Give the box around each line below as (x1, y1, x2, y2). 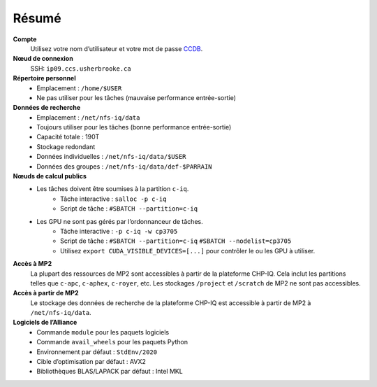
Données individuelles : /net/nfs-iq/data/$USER (36, 153, 186, 161)
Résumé (13, 10, 62, 26)
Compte (13, 35, 37, 43)
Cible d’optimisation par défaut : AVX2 (36, 358, 146, 366)
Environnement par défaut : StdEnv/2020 (36, 347, 157, 356)
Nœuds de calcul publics (13, 172, 87, 181)
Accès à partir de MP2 (13, 289, 79, 297)
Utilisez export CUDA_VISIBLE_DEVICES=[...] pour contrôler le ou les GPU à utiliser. (60, 246, 316, 255)
